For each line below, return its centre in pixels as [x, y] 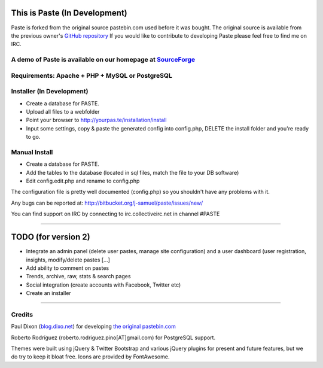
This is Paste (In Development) [69, 13]
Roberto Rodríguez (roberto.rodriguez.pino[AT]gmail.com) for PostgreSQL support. [113, 337]
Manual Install [32, 152]
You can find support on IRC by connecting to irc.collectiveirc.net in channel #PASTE [115, 214]
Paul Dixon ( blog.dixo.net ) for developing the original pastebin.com [93, 327]
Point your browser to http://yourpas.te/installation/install [96, 120]
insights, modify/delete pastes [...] [68, 260]
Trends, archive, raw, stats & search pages [78, 276]
